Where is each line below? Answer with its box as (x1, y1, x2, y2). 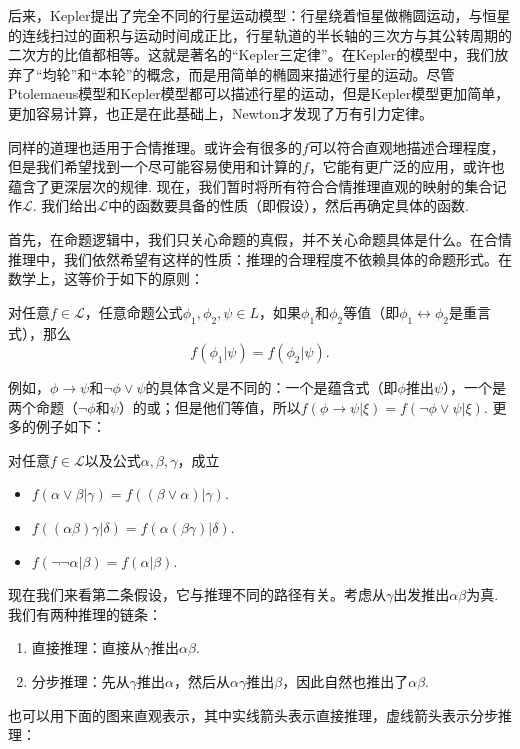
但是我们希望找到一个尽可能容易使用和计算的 (8, 156, 302, 177)
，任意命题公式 (84, 301, 183, 322)
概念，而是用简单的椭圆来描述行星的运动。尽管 (146, 63, 455, 84)
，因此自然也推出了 (282, 671, 409, 692)
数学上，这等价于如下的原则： (8, 268, 204, 289)
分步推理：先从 (31, 671, 130, 692)
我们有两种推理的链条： (8, 603, 162, 624)
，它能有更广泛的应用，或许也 (308, 156, 505, 177)
